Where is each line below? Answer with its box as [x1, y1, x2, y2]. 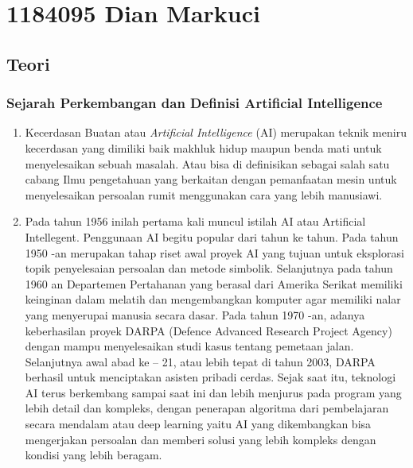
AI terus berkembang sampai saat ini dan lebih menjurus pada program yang [25, 384, 402, 400]
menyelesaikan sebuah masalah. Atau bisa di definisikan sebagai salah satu [25, 155, 390, 172]
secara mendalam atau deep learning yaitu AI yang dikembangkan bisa [25, 416, 372, 432]
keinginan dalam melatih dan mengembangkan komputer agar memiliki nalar [25, 291, 401, 307]
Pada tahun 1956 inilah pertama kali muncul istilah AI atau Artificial [25, 213, 366, 230]
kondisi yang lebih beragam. [25, 447, 162, 463]
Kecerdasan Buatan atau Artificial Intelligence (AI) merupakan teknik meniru [25, 124, 407, 141]
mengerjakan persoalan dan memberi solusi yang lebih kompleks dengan [25, 431, 376, 447]
